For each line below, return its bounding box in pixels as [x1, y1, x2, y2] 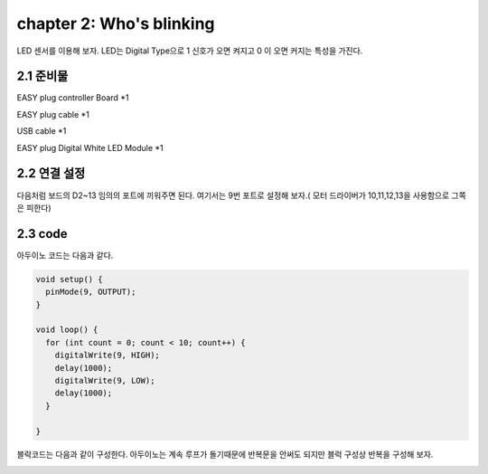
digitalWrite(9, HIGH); [54, 350, 160, 361]
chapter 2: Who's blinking [16, 14, 216, 33]
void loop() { [35, 325, 99, 335]
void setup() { [35, 274, 103, 284]
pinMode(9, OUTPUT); [45, 287, 136, 298]
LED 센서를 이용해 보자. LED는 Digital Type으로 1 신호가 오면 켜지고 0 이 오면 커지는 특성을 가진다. [16, 45, 363, 56]
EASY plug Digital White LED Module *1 [16, 142, 164, 153]
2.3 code [16, 226, 68, 242]
